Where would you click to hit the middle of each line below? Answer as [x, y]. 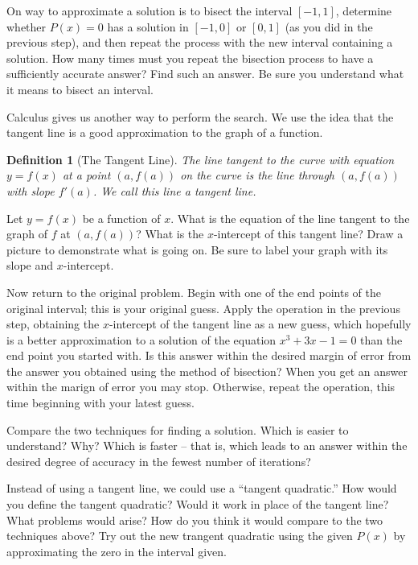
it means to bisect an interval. [80, 89]
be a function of [121, 218]
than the [381, 339]
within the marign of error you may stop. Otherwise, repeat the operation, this [201, 387]
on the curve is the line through [257, 175]
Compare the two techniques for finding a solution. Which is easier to [178, 429]
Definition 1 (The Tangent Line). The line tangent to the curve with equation [201, 159]
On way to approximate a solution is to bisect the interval [150, 10]
